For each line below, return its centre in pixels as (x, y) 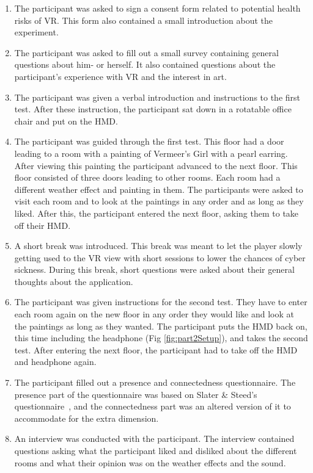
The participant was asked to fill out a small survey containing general (146, 52)
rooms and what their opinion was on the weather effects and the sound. (150, 462)
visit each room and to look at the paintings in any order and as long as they (159, 201)
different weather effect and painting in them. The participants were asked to (159, 189)
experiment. (36, 32)
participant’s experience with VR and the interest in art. (120, 76)
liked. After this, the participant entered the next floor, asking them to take (156, 213)
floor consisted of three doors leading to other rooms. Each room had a (147, 177)
